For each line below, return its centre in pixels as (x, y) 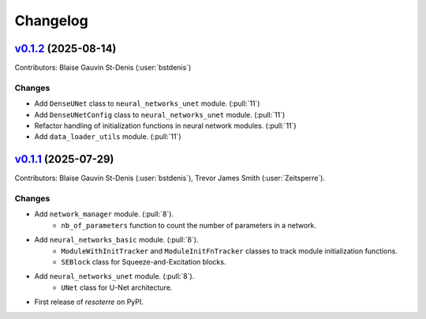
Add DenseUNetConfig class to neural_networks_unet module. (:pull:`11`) (160, 114)
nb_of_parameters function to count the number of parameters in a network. (189, 225)
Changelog (51, 21)
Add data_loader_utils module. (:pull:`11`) (108, 137)
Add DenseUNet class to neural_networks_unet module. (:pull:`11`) (147, 103)
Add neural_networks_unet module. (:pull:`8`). (114, 276)
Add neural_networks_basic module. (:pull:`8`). (116, 240)
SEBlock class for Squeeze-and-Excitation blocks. (144, 261)
